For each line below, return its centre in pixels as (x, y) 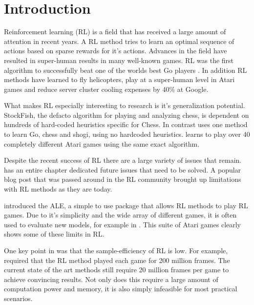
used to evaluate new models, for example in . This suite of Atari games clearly (123, 224)
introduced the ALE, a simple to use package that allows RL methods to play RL (126, 205)
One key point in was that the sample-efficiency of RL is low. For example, (116, 250)
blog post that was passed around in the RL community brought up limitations (123, 179)
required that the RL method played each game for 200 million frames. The (117, 260)
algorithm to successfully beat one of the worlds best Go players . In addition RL (126, 70)
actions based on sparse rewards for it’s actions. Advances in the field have (116, 51)
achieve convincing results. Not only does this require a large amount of (111, 279)
